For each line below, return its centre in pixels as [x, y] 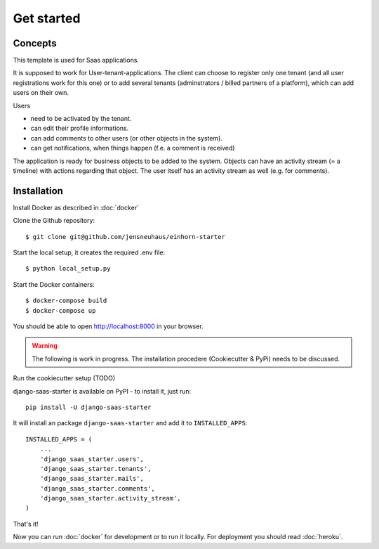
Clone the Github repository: [54, 221]
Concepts [35, 43]
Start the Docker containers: [54, 284]
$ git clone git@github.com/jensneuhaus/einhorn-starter [126, 237]
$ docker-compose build [66, 301]
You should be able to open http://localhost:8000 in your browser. [108, 326]
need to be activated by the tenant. [81, 119]
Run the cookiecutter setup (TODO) [64, 378]
